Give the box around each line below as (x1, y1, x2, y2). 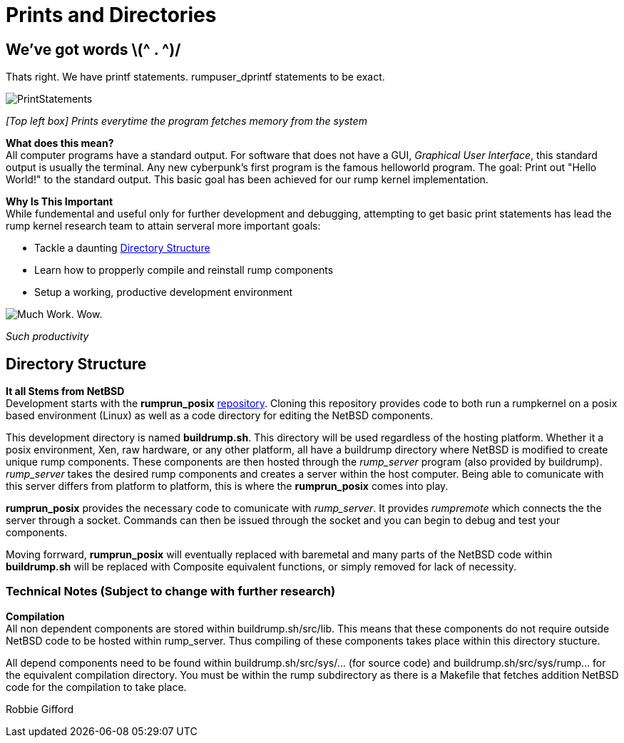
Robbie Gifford (6, 702, 74, 715)
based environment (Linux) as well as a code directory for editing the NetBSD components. (6, 409, 434, 422)
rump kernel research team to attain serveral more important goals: (6, 220, 321, 232)
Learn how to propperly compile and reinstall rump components (34, 264, 334, 277)
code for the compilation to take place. (6, 680, 187, 693)
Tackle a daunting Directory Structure (34, 242, 210, 255)
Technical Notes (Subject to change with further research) (6, 584, 336, 599)
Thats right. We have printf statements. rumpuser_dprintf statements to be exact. (6, 71, 385, 83)
